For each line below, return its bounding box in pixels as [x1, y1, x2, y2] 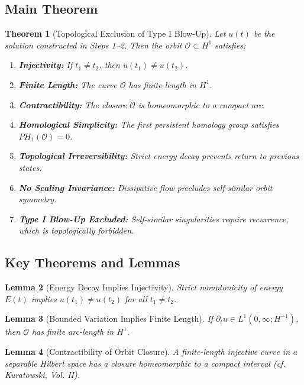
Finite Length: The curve [18, 78, 117, 90]
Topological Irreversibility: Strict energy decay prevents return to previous [18, 150, 299, 162]
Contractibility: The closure [18, 98, 127, 111]
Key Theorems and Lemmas [5, 253, 180, 271]
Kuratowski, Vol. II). [5, 368, 80, 381]
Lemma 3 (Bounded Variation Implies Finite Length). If [5, 312, 214, 325]
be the [253, 27, 275, 40]
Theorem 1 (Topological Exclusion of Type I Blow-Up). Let [5, 27, 226, 40]
